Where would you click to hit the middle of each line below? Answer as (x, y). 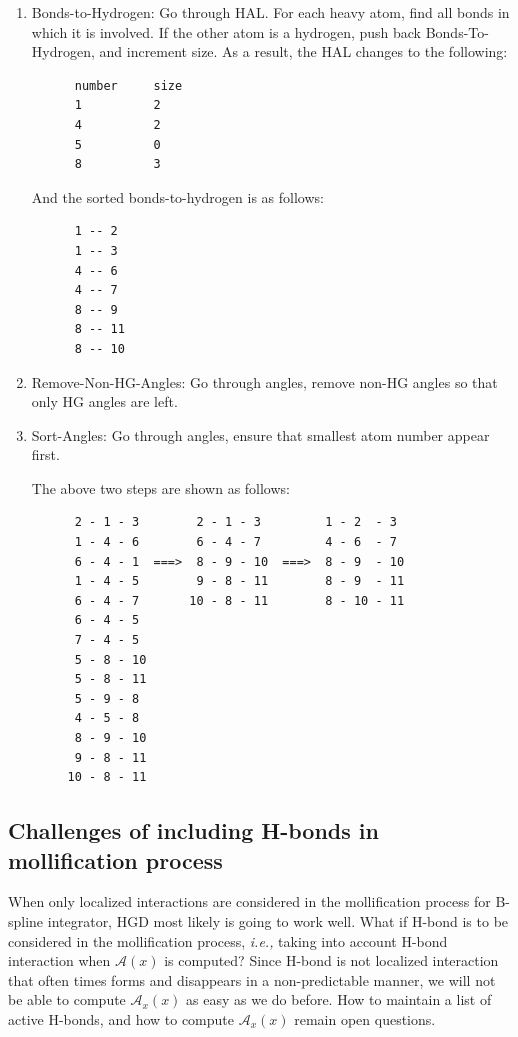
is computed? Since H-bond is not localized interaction (331, 960)
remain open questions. (365, 1018)
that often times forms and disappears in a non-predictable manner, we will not (252, 979)
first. (45, 454)
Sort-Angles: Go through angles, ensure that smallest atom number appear (260, 434)
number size (128, 85)
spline (26, 920)
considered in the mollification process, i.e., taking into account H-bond (228, 940)
